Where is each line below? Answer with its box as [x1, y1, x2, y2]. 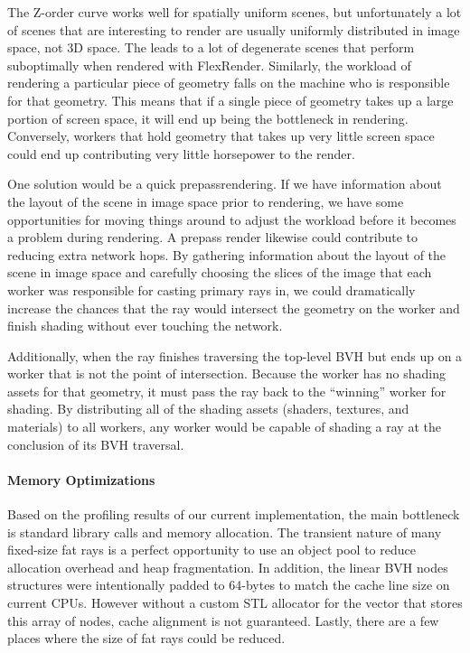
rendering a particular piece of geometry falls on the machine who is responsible [7, 73, 450, 92]
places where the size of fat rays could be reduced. [7, 629, 286, 648]
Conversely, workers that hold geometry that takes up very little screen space [7, 126, 435, 145]
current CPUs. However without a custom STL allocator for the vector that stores [7, 593, 463, 612]
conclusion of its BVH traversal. [7, 434, 184, 453]
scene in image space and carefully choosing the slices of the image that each [7, 263, 432, 282]
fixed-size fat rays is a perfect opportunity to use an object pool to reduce [7, 540, 416, 559]
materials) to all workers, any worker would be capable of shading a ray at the [7, 417, 441, 436]
